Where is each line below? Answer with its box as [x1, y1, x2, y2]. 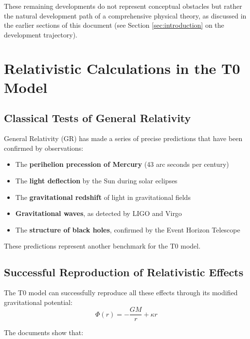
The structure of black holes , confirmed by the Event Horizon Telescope [15, 224, 240, 234]
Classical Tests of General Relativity [4, 110, 191, 125]
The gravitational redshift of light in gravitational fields [15, 192, 191, 202]
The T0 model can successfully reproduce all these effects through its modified [4, 287, 238, 298]
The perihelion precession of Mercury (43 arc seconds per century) [15, 159, 229, 169]
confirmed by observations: [4, 143, 84, 153]
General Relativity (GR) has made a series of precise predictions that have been [4, 133, 243, 143]
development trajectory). [4, 29, 77, 39]
